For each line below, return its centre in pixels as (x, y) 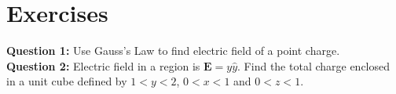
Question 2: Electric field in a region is (103, 65)
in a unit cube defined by (67, 81)
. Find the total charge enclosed (314, 65)
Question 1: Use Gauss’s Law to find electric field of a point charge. (173, 51)
